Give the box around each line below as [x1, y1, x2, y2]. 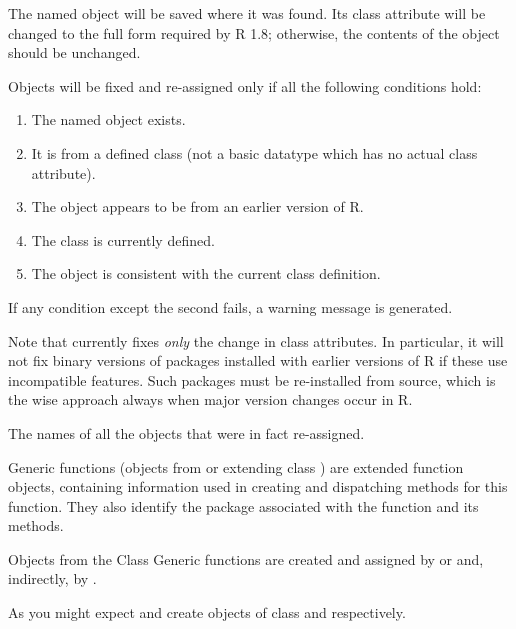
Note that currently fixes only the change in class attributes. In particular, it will [8, 330, 504, 351]
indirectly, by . [8, 568, 97, 589]
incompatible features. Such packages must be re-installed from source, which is [8, 369, 496, 390]
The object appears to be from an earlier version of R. [31, 196, 364, 217]
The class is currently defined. [31, 229, 215, 250]
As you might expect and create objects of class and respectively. [8, 602, 406, 623]
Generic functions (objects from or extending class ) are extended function [8, 456, 464, 477]
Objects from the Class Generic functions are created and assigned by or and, [8, 548, 484, 569]
